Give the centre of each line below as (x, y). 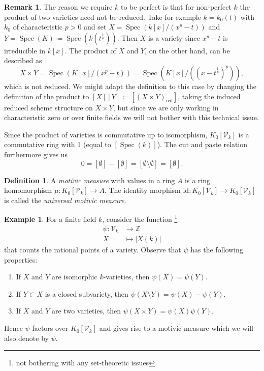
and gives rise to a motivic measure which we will (176, 328)
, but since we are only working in (166, 107)
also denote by (26, 338)
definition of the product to (47, 96)
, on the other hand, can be (187, 50)
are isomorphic (75, 277)
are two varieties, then (86, 311)
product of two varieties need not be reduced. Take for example (103, 17)
